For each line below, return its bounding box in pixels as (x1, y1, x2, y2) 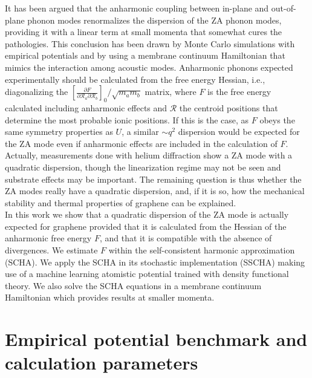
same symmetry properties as (5, 125, 113, 138)
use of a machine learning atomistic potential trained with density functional (5, 267, 289, 280)
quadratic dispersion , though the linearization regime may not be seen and (5, 160, 281, 173)
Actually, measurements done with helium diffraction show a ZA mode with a (5, 149, 293, 161)
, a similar (122, 125, 159, 138)
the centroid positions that (179, 101, 278, 114)
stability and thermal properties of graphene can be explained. (5, 196, 236, 209)
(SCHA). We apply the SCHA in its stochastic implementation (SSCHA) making (5, 255, 305, 268)
